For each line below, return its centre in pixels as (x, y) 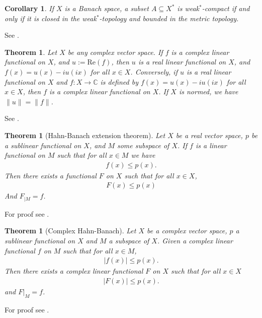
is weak (188, 8)
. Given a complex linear (195, 241)
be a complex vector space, (187, 231)
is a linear (211, 145)
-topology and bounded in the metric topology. (169, 18)
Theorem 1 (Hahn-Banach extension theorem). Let (85, 135)
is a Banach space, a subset (107, 8)
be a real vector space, (209, 135)
